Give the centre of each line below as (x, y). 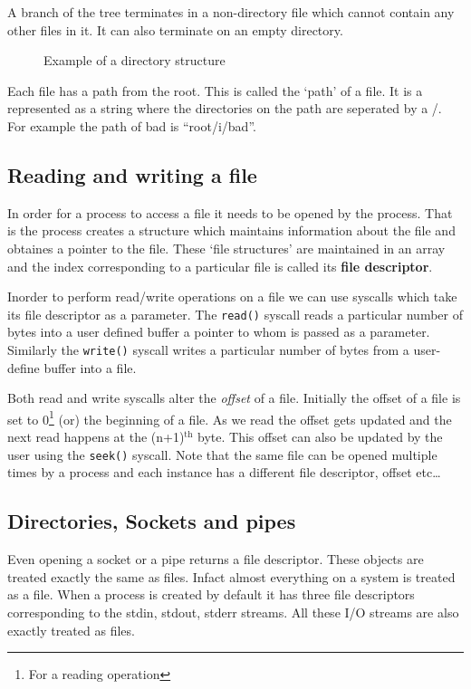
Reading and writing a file (132, 174)
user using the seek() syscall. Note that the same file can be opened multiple (222, 454)
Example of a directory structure (135, 60)
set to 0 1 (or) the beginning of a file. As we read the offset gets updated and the (230, 417)
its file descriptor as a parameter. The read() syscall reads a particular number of (235, 314)
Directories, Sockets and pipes (152, 521)
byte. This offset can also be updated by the (320, 437)
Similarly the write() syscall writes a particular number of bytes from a (208, 349)
